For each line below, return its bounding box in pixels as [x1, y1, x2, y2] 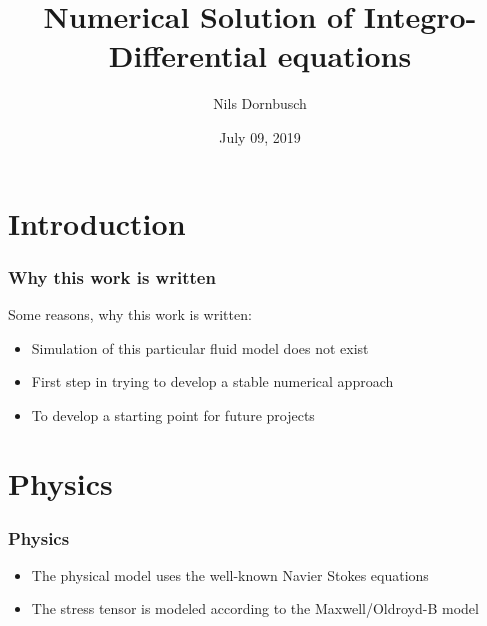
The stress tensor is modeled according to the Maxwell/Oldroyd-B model [31, 598, 479, 619]
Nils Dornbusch [213, 93, 307, 114]
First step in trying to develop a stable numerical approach [31, 371, 394, 392]
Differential [108, 35, 268, 76]
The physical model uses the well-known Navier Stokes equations [31, 564, 429, 585]
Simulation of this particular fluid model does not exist [31, 337, 369, 358]
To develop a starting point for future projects [31, 404, 315, 425]
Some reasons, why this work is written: [8, 303, 252, 324]
